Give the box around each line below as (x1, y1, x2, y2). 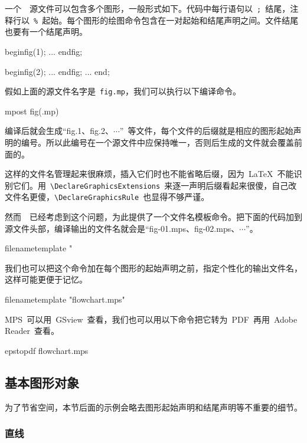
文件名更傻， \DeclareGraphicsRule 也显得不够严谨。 (5, 191, 210, 203)
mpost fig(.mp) (5, 104, 59, 117)
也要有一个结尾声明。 (5, 25, 87, 38)
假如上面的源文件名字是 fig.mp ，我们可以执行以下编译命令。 (5, 85, 241, 97)
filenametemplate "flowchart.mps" (5, 293, 125, 305)
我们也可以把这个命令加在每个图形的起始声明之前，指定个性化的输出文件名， (5, 261, 302, 274)
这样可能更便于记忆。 (5, 273, 87, 286)
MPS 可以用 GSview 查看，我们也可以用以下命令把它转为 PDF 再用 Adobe (5, 313, 298, 325)
